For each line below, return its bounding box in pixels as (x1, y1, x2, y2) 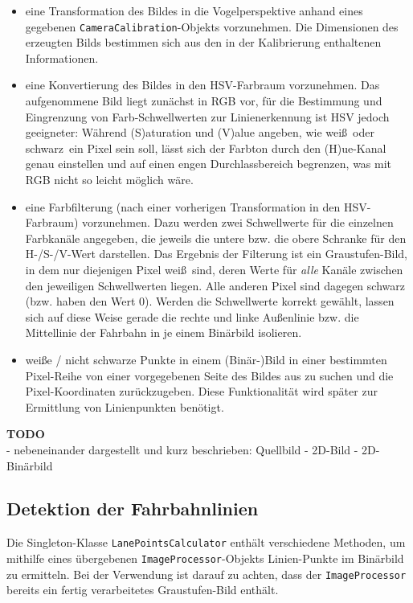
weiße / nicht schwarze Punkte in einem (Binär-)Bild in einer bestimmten (25, 351, 387, 367)
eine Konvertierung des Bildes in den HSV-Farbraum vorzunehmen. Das (25, 76, 380, 93)
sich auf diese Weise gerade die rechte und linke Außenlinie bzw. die (25, 308, 359, 325)
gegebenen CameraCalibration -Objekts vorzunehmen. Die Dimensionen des (25, 18, 399, 35)
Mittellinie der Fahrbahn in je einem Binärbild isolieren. (25, 324, 302, 341)
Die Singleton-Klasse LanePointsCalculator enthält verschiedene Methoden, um (6, 534, 406, 551)
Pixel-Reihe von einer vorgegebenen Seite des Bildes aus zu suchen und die (25, 367, 394, 384)
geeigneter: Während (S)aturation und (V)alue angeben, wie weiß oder (25, 124, 374, 141)
